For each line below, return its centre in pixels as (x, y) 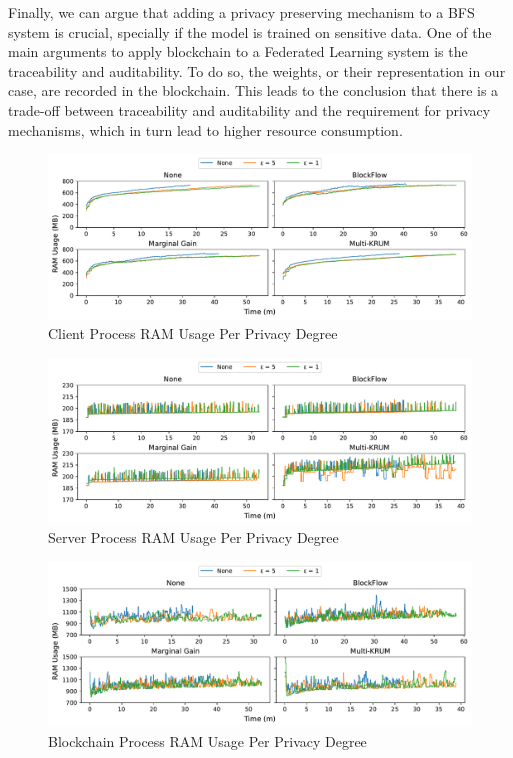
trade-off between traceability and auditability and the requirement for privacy (249, 109)
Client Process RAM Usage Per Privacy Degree (193, 333)
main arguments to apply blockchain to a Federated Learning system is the (238, 51)
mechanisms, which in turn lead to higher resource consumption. (205, 129)
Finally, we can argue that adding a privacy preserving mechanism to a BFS (241, 12)
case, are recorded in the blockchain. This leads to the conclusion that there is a (253, 90)
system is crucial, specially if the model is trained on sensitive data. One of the (250, 31)
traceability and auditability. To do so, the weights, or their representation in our (257, 70)
